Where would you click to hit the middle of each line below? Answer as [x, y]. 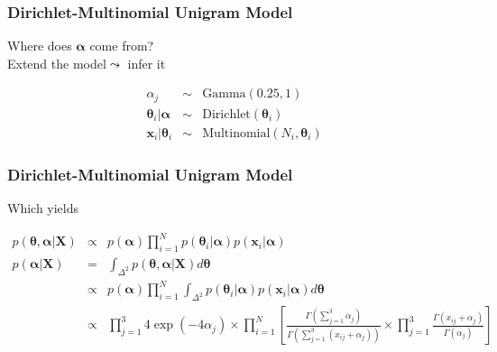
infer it [147, 63]
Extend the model [57, 63]
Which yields [43, 208]
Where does [40, 46]
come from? [122, 46]
